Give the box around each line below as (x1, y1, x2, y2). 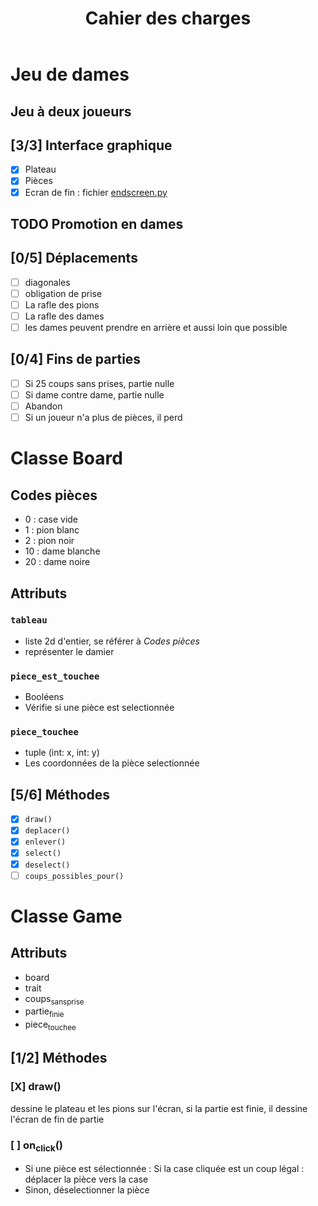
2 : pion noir (24, 535, 75, 547)
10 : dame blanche (24, 545, 101, 557)
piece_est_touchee (10, 670, 100, 682)
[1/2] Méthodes (10, 1050, 108, 1067)
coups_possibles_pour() (24, 871, 125, 881)
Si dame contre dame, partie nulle (24, 388, 165, 401)
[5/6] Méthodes (10, 786, 110, 803)
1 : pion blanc (24, 524, 80, 536)
